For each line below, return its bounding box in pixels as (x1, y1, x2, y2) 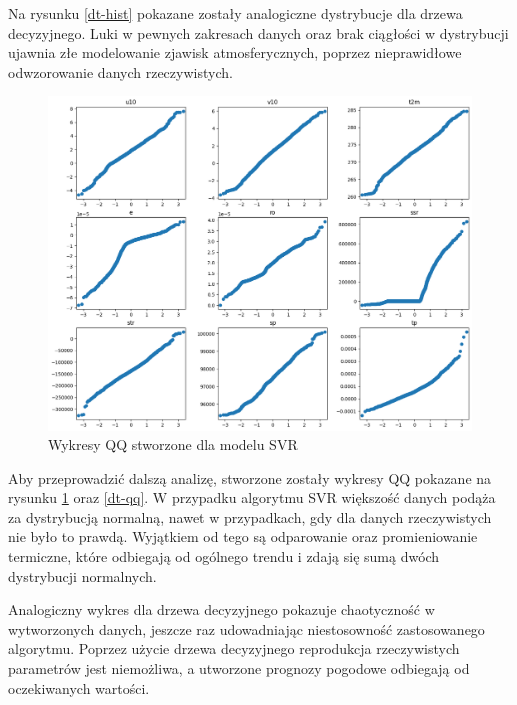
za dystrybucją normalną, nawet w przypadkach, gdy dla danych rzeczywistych (8, 506, 492, 527)
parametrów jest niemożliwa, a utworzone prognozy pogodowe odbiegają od (8, 658, 470, 679)
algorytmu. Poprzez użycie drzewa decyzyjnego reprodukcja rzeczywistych (8, 638, 460, 659)
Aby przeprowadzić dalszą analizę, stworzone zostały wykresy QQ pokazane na (8, 467, 492, 488)
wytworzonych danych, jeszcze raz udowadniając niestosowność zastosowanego (8, 618, 485, 639)
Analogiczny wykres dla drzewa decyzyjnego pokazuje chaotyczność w (8, 599, 435, 620)
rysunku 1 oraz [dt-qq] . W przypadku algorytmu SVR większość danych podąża (8, 487, 496, 508)
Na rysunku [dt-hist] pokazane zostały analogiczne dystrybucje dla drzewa (8, 3, 463, 23)
